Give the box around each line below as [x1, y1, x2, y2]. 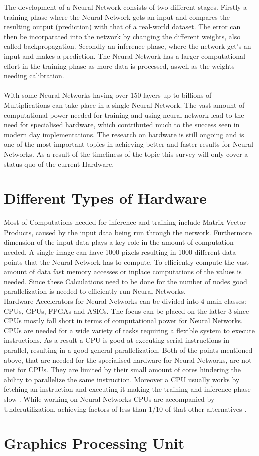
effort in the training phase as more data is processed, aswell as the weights [4, 60, 235, 71]
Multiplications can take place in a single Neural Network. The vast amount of [4, 99, 245, 110]
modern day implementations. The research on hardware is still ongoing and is [4, 129, 244, 139]
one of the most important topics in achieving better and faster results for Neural [4, 139, 253, 149]
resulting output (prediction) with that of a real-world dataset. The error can [4, 21, 241, 32]
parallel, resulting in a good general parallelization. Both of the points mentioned [4, 344, 253, 355]
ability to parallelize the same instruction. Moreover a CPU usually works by [4, 374, 240, 384]
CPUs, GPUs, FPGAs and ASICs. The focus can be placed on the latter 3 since [4, 305, 249, 316]
